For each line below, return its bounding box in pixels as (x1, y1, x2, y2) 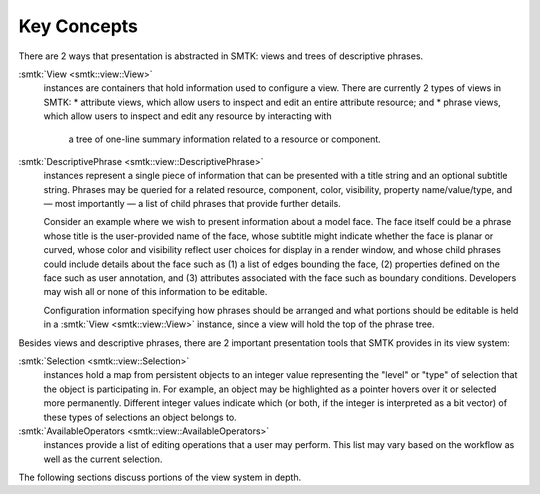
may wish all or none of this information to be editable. (43, 286, 268, 298)
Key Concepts (18, 15, 139, 37)
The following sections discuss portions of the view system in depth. (18, 471, 302, 484)
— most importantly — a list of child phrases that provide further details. (43, 198, 342, 210)
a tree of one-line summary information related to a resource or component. (68, 133, 382, 145)
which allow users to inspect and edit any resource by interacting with (43, 110, 332, 122)
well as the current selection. (43, 453, 163, 465)
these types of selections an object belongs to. (43, 411, 237, 423)
